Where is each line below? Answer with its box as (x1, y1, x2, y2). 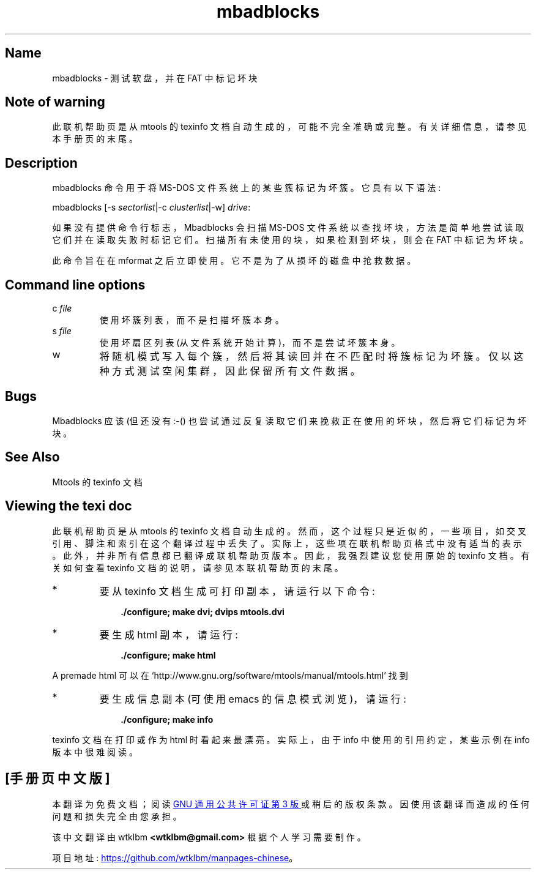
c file (52, 303, 72, 314)
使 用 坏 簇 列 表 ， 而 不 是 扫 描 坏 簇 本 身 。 (99, 315, 284, 326)
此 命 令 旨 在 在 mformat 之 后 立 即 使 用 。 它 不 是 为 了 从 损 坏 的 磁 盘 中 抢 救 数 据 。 (52, 255, 416, 266)
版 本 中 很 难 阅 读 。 (52, 746, 138, 757)
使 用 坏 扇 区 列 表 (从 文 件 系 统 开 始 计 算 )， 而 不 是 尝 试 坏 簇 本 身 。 (99, 337, 400, 348)
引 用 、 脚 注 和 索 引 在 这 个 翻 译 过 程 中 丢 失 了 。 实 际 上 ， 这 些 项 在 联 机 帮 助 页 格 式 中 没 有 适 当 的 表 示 (52, 537, 522, 548)
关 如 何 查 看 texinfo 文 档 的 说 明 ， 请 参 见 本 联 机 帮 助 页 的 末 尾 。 (52, 562, 343, 573)
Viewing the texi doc (5, 498, 132, 514)
